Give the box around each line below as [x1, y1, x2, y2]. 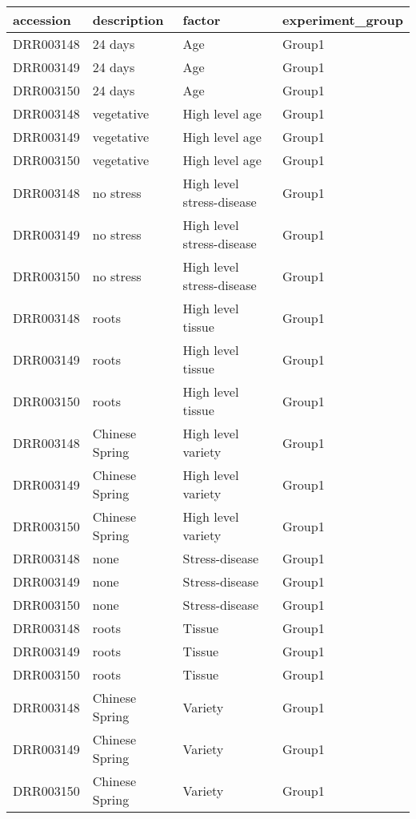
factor [182, 10, 221, 29]
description [92, 10, 164, 29]
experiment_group [282, 10, 403, 29]
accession [13, 10, 71, 29]
